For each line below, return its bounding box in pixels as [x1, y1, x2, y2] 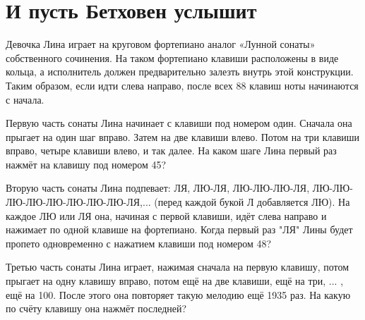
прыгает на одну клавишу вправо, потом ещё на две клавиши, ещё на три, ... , [6, 273, 344, 288]
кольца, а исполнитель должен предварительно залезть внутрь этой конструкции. [6, 64, 354, 79]
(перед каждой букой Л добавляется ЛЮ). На [154, 195, 350, 209]
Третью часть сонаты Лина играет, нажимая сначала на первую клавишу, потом [6, 259, 349, 274]
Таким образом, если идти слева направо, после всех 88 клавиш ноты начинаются [6, 78, 359, 92]
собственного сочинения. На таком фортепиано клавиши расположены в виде [6, 50, 339, 65]
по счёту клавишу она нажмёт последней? [6, 301, 187, 316]
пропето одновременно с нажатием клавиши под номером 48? [6, 235, 272, 250]
